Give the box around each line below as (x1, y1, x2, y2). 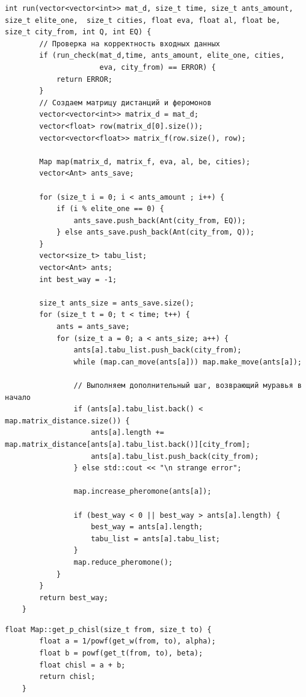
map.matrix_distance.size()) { (5, 416, 130, 425)
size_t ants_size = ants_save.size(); (39, 298, 194, 307)
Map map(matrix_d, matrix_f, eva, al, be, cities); (39, 157, 251, 166)
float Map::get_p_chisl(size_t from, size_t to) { (5, 625, 212, 634)
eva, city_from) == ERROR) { (99, 63, 216, 72)
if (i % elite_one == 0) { (56, 204, 164, 213)
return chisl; (39, 672, 96, 681)
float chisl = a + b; (39, 660, 126, 669)
